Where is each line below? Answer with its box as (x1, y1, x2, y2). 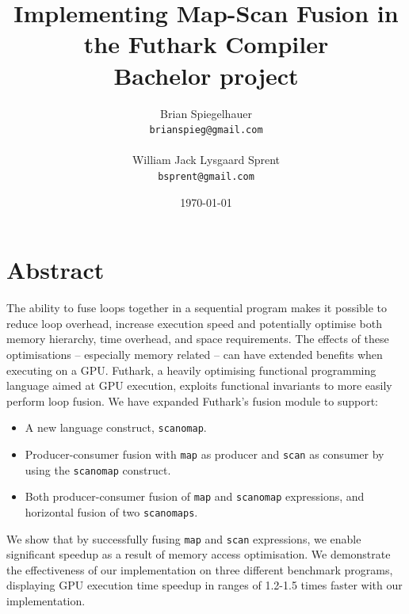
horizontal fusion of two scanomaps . (25, 503, 198, 520)
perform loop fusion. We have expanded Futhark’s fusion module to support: (6, 392, 378, 409)
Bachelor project (113, 59, 299, 91)
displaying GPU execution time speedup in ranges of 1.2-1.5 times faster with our (6, 577, 403, 593)
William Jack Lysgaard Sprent (132, 151, 281, 168)
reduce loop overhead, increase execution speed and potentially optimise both (6, 315, 383, 331)
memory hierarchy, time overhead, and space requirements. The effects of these (6, 330, 389, 347)
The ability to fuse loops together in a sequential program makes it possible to (6, 299, 388, 316)
